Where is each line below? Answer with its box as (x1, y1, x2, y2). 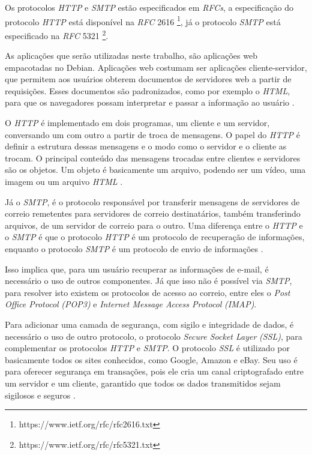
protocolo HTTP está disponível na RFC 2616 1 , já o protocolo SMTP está (5, 13, 281, 28)
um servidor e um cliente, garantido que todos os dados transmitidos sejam (5, 376, 281, 389)
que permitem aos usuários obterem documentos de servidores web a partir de (5, 73, 292, 85)
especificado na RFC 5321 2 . (5, 27, 109, 41)
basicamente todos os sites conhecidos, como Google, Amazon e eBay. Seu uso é (5, 353, 298, 366)
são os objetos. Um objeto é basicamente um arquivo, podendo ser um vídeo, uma (5, 163, 306, 176)
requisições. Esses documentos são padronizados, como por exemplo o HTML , (5, 84, 290, 97)
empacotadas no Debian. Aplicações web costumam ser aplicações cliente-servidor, (5, 61, 307, 73)
